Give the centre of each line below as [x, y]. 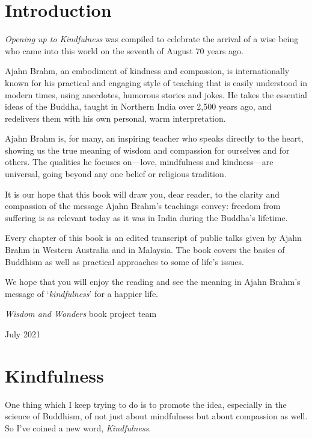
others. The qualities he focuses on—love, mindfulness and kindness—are [139, 162]
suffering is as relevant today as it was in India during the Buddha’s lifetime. [146, 217]
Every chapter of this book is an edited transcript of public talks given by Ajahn [153, 238]
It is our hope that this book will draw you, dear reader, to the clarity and [142, 194]
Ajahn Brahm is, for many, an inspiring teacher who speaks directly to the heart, [154, 138]
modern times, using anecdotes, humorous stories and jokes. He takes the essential [156, 94]
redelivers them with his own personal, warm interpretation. [115, 118]
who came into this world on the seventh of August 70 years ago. [124, 50]
